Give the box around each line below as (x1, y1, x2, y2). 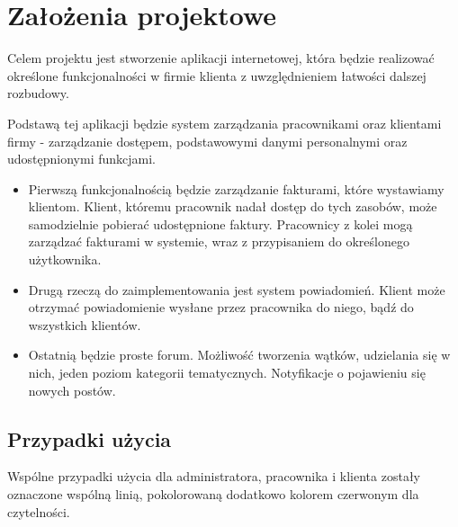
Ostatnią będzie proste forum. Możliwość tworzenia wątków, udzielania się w (28, 345, 451, 364)
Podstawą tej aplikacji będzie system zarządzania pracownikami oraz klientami (7, 113, 442, 132)
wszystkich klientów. (28, 315, 141, 334)
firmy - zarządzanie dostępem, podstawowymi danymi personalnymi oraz (7, 131, 408, 150)
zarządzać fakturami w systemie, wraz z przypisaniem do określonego (28, 232, 409, 251)
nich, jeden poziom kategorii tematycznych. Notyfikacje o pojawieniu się (28, 363, 426, 382)
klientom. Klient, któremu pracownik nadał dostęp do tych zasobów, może (28, 197, 437, 216)
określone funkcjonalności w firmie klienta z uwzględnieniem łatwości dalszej (7, 66, 427, 85)
